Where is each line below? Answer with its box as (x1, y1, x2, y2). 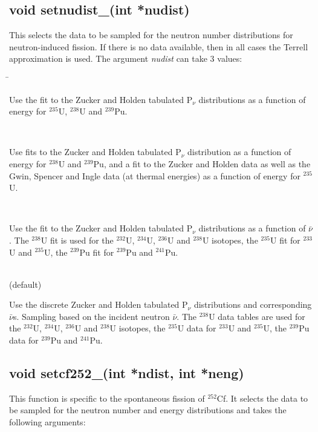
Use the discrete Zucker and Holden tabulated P (9, 298, 188, 311)
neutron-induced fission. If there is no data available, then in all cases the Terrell (9, 40, 308, 53)
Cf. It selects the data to (216, 391, 308, 404)
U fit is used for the (41, 233, 114, 246)
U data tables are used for (209, 310, 305, 322)
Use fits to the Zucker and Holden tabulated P (9, 145, 181, 158)
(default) (9, 277, 42, 290)
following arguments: (9, 416, 86, 428)
